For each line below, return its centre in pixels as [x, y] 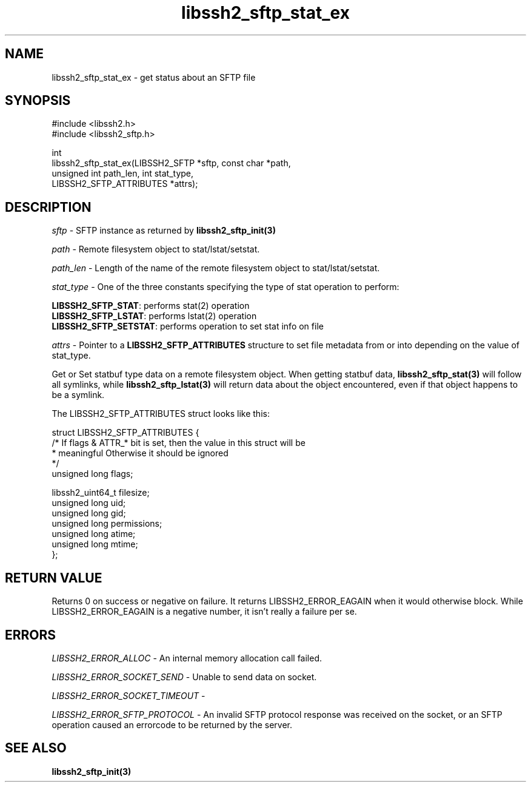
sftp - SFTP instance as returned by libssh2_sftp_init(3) [164, 231]
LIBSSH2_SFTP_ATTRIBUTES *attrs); [125, 184]
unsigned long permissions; [107, 524]
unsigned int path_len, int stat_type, [123, 174]
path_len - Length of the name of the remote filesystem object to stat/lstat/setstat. [216, 268]
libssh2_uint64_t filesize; [101, 493]
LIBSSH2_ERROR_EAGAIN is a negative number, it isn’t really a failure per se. [204, 612]
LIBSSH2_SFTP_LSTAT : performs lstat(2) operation [154, 316]
